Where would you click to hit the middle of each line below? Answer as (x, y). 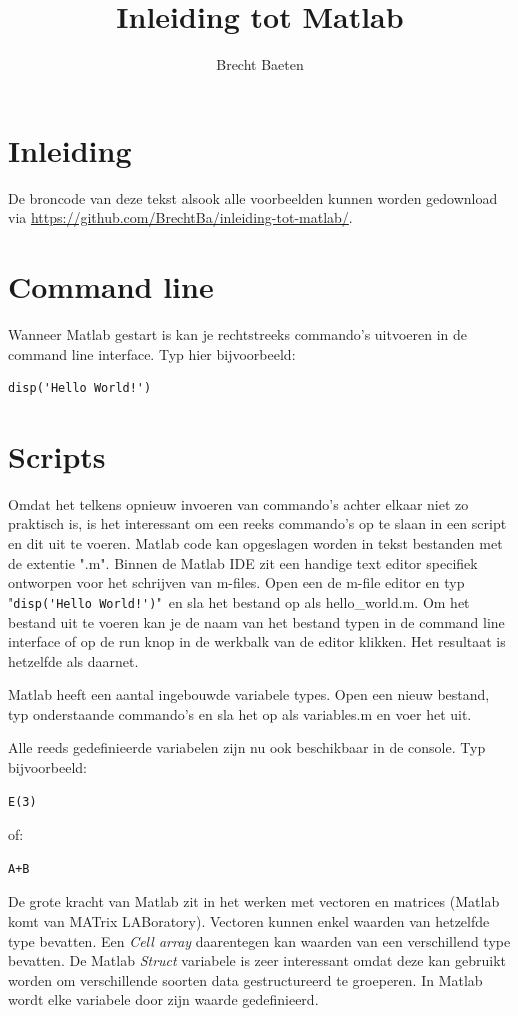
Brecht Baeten (260, 64)
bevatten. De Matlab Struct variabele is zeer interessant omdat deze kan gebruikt (257, 960)
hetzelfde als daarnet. (73, 660)
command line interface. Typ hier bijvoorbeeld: (152, 353)
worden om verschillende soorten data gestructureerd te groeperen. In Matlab (245, 979)
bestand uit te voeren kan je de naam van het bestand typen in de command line (256, 621)
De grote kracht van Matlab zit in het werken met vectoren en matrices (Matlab (254, 901)
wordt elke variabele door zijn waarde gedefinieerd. (163, 999)
